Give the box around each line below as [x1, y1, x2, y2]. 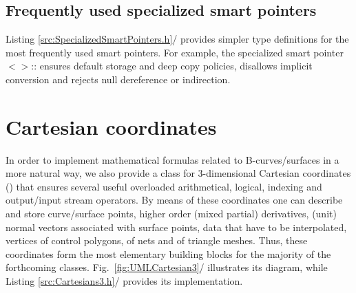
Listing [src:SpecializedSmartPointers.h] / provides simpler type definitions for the [6, 32, 349, 46]
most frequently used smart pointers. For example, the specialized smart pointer [6, 45, 344, 59]
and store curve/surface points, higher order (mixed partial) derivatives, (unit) [6, 206, 337, 221]
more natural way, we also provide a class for [6, 166, 195, 180]
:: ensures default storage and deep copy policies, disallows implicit [31, 58, 313, 73]
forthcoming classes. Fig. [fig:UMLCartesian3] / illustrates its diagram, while [6, 260, 328, 274]
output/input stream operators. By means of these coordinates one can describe [6, 193, 343, 207]
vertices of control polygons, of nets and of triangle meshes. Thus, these [6, 233, 308, 248]
